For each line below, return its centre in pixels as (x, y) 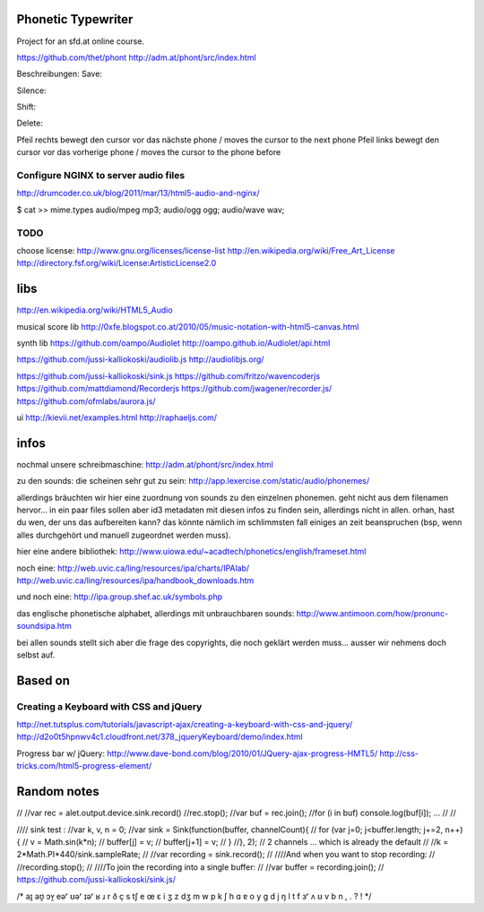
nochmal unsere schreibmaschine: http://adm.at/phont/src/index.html (145, 464)
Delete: (30, 123)
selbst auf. (36, 655)
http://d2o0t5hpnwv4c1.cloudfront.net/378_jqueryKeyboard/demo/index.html (160, 737)
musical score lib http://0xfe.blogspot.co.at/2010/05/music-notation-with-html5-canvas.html (188, 326)
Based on (43, 680)
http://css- (399, 753)
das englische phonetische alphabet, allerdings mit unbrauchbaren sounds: (156, 613)
